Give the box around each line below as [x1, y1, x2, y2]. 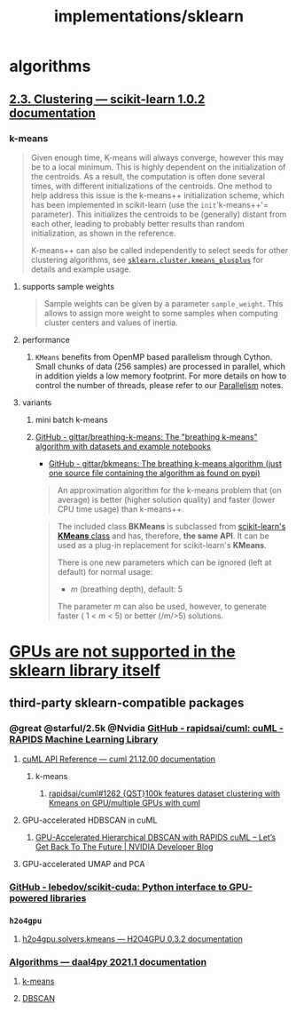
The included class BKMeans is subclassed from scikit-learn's [57, 521, 286, 531]
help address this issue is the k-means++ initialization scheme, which [30, 189, 285, 201]
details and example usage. [30, 264, 131, 275]
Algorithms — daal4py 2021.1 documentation [9, 955, 206, 968]
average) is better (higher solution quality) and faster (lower [57, 494, 276, 505]
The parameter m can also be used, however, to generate [57, 601, 268, 611]
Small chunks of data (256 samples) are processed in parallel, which [35, 361, 285, 371]
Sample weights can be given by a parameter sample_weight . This [43, 298, 284, 308]
